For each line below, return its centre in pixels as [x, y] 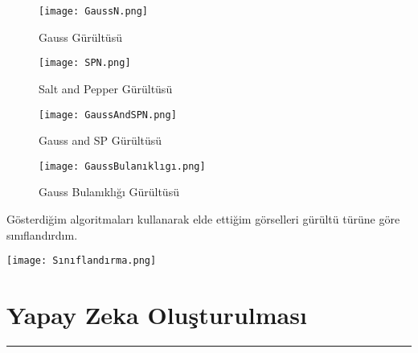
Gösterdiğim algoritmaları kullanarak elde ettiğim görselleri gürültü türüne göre [203, 219]
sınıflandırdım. [42, 234]
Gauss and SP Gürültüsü [100, 140]
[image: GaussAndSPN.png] [108, 115]
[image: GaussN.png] [94, 11]
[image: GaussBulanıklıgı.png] [122, 166]
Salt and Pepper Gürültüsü [106, 88]
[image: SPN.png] [85, 63]
